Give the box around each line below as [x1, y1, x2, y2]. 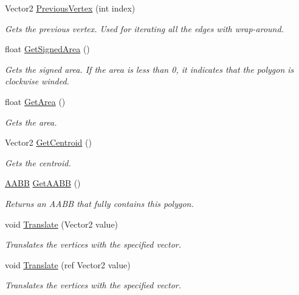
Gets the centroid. [5, 156, 71, 169]
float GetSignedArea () [5, 42, 90, 55]
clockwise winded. [5, 75, 69, 87]
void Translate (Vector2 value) [5, 217, 119, 230]
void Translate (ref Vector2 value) [5, 258, 131, 271]
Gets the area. [5, 115, 57, 128]
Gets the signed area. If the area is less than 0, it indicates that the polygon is [5, 63, 294, 75]
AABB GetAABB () [5, 177, 81, 189]
